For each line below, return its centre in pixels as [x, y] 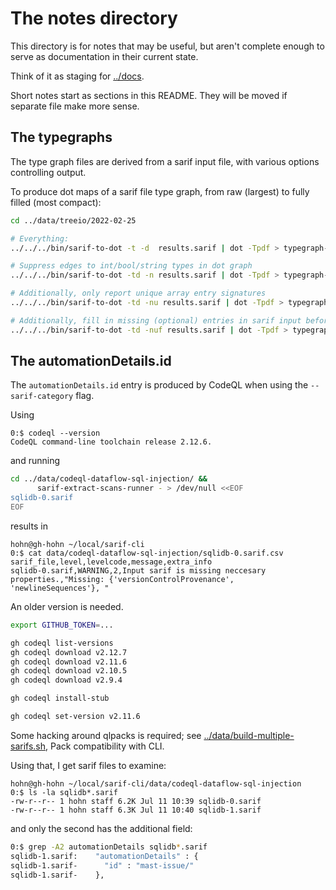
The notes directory [94, 18]
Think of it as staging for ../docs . [77, 76]
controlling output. [48, 172]
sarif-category [42, 397]
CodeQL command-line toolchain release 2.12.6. [111, 442]
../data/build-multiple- [249, 735]
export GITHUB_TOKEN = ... [62, 625]
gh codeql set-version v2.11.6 [75, 717]
